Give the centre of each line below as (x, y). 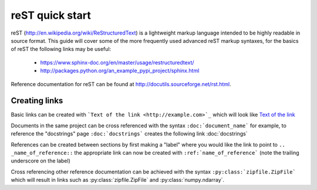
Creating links (37, 101)
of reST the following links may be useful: (61, 49)
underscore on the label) (41, 161)
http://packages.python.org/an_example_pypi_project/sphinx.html (120, 71)
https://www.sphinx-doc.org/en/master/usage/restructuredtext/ (117, 62)
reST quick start (51, 15)
